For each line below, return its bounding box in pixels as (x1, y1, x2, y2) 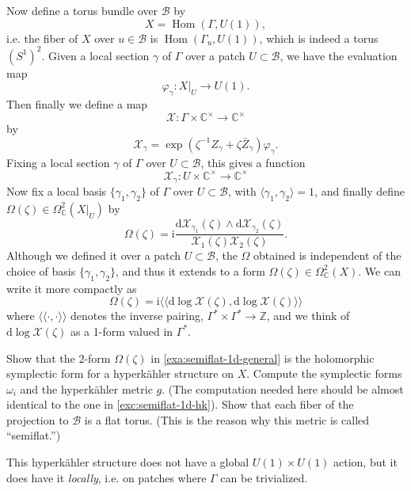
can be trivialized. (220, 469, 308, 485)
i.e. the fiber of (6, 29, 78, 46)
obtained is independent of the (253, 247, 401, 264)
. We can (358, 262, 401, 279)
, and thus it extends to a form (116, 262, 265, 279)
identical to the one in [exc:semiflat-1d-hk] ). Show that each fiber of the (6, 396, 354, 413)
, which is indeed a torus (259, 29, 379, 46)
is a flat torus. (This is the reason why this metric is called (84, 411, 370, 428)
